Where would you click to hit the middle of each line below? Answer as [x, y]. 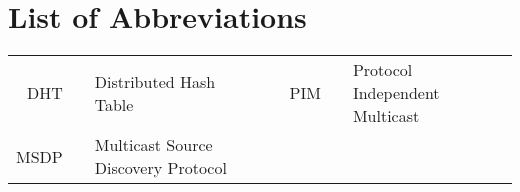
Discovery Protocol [160, 168]
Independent [396, 93]
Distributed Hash [155, 81]
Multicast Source [153, 145]
